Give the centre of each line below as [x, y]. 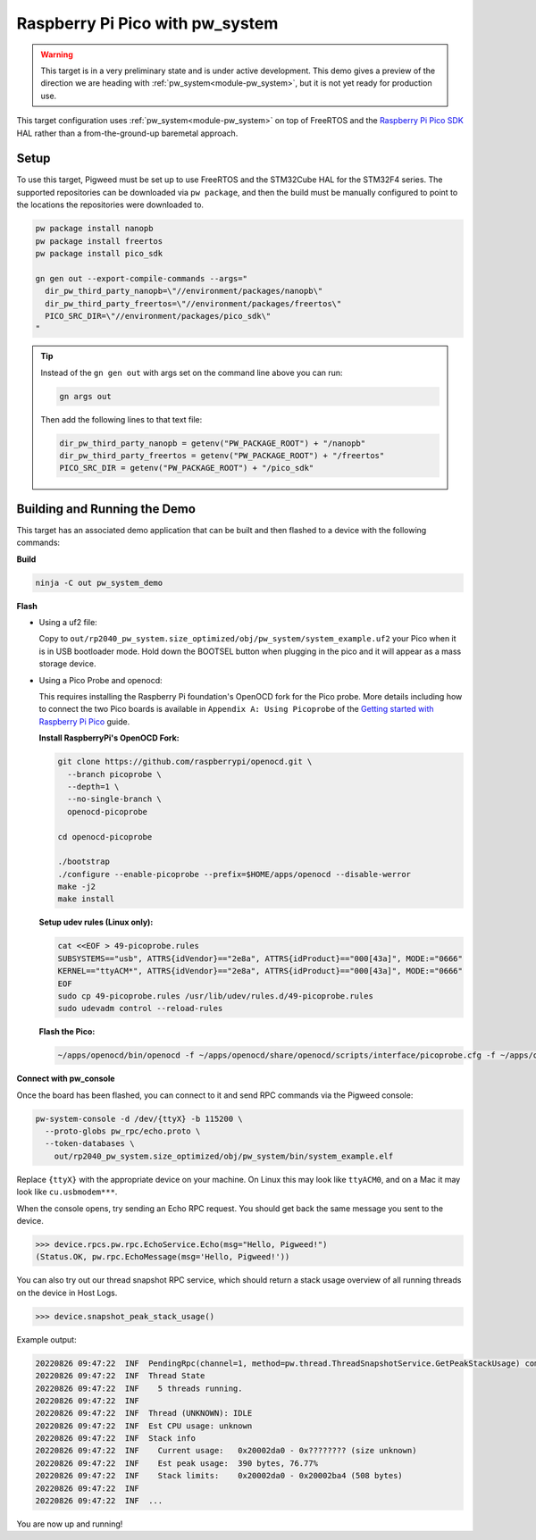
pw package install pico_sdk [99, 253]
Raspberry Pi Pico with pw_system [147, 23]
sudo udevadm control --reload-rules [140, 1009]
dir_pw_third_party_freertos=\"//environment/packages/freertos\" [193, 303]
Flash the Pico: [67, 1032]
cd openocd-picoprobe [105, 837]
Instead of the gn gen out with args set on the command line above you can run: [192, 372]
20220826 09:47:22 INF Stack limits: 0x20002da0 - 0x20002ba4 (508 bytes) [219, 1476]
